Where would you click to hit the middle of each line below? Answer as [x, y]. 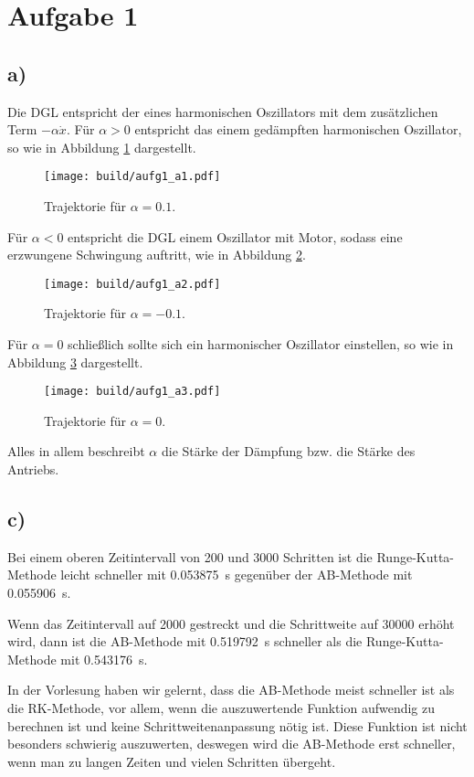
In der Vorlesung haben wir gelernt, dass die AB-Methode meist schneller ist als [231, 690]
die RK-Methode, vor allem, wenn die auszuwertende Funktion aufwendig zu [221, 708]
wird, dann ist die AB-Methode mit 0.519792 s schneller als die [185, 641]
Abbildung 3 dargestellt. [75, 362]
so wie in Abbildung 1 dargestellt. [102, 147]
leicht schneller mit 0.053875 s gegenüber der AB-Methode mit [237, 575]
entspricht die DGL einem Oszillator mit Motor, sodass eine [235, 236]
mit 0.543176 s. [104, 659]
